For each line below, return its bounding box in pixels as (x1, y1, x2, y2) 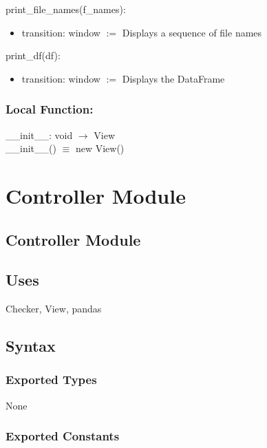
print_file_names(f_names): (6, 2, 126, 16)
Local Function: (6, 100, 94, 118)
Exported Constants (6, 427, 120, 445)
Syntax (6, 335, 56, 356)
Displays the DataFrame (122, 71, 225, 85)
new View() (75, 141, 125, 156)
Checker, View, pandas (6, 301, 102, 316)
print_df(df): (6, 48, 61, 63)
